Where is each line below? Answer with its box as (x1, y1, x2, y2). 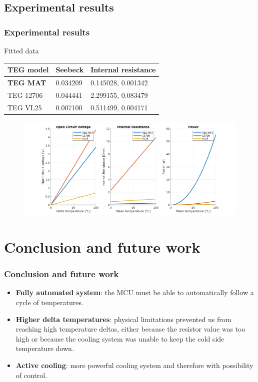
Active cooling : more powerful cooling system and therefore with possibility (15, 360, 253, 371)
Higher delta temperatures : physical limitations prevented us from (15, 314, 231, 324)
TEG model (7, 64, 49, 75)
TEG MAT (7, 77, 46, 87)
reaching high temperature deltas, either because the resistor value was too (15, 324, 245, 334)
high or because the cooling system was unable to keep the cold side (15, 333, 224, 344)
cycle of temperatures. (15, 297, 83, 308)
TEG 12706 (7, 89, 43, 100)
